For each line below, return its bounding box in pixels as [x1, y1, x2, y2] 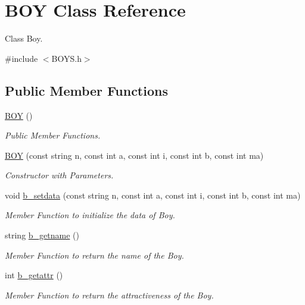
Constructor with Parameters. [5, 169, 114, 181]
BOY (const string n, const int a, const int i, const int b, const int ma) [5, 149, 264, 161]
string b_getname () [5, 229, 79, 241]
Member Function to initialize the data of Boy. [5, 209, 175, 221]
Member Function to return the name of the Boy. [5, 249, 184, 261]
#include [5, 52, 38, 64]
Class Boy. [5, 32, 43, 45]
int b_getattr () [5, 269, 63, 281]
